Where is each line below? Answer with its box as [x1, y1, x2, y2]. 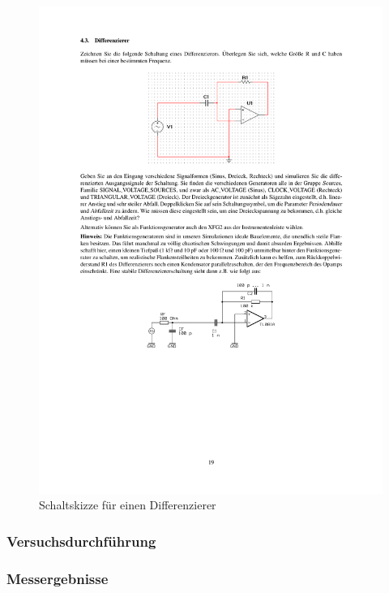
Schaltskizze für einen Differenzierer [39, 496, 216, 513]
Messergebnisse [6, 568, 109, 588]
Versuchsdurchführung [6, 530, 156, 551]
